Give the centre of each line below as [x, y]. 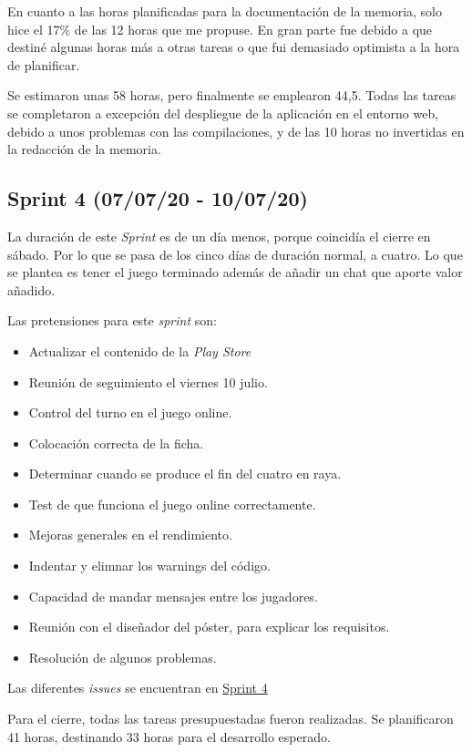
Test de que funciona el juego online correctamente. [172, 504]
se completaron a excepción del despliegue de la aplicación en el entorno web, [223, 113]
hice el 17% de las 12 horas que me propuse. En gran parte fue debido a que [220, 29]
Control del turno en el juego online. [130, 412]
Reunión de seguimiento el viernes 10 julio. [148, 381]
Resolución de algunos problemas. [123, 657]
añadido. [31, 289]
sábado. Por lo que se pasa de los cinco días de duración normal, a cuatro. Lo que [235, 254]
